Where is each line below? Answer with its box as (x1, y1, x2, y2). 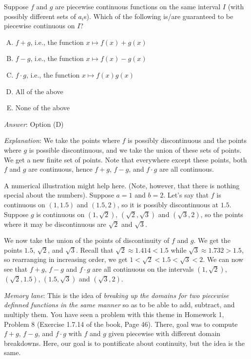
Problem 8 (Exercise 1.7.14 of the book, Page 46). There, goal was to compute (4, 319, 238, 329)
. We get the (193, 235, 231, 245)
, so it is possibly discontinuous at (117, 199, 219, 209)
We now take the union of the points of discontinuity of (4, 235, 170, 245)
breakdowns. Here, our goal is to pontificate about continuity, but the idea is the (4, 338, 245, 348)
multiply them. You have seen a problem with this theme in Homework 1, (4, 309, 224, 319)
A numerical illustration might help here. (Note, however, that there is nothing (4, 180, 240, 190)
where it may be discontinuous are (4, 219, 106, 229)
